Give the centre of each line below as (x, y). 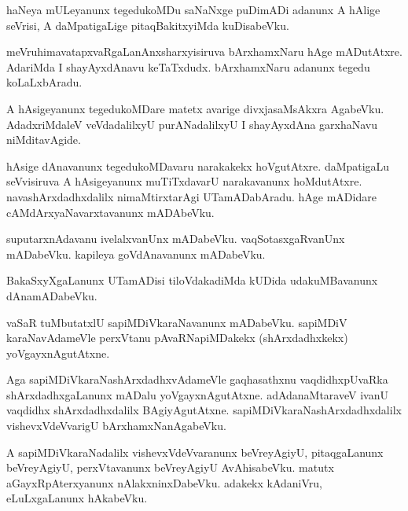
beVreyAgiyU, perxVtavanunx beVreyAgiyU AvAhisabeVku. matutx (170, 467)
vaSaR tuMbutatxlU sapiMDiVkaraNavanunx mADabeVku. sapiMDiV (177, 322)
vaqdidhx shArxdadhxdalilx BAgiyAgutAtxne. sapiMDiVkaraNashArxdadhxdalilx (204, 410)
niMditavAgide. (44, 140)
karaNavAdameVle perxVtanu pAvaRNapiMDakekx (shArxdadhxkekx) (177, 338)
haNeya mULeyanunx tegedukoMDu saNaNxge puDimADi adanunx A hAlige (193, 9)
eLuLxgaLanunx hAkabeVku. (77, 498)
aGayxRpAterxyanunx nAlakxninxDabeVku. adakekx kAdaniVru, (165, 482)
